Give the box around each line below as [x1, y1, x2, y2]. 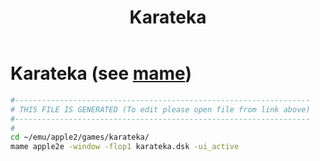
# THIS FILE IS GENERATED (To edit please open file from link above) [10, 104, 311, 115]
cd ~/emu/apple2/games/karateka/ [10, 132, 150, 143]
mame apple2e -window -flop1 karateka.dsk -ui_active [10, 142, 240, 152]
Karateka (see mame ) [10, 62, 192, 85]
